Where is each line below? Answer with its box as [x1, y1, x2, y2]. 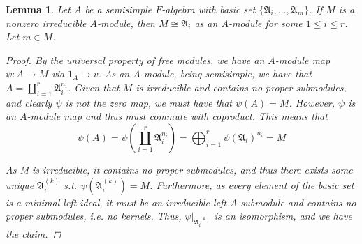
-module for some [228, 15, 303, 30]
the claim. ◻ [6, 227, 61, 241]
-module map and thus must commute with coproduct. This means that [27, 109, 328, 123]
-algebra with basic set [161, 2, 256, 16]
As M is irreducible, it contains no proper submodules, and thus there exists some [6, 162, 353, 176]
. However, [289, 95, 335, 109]
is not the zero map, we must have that [65, 95, 233, 109]
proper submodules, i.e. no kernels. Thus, [6, 208, 182, 223]
